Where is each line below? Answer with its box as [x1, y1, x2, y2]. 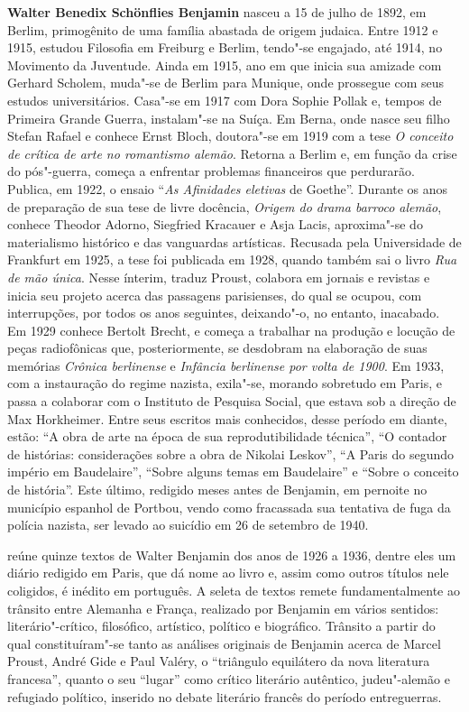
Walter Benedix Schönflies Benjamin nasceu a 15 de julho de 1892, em [7, 3, 427, 21]
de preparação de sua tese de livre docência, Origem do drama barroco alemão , [7, 197, 442, 216]
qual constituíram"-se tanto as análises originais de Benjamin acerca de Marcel [7, 633, 441, 652]
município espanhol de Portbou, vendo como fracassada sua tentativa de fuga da [7, 497, 451, 516]
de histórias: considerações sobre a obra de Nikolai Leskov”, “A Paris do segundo [7, 444, 455, 463]
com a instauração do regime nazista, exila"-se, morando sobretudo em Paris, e [7, 374, 442, 393]
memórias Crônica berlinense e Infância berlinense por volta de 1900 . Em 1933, [7, 356, 445, 374]
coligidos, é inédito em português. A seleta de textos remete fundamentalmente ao [7, 581, 460, 599]
